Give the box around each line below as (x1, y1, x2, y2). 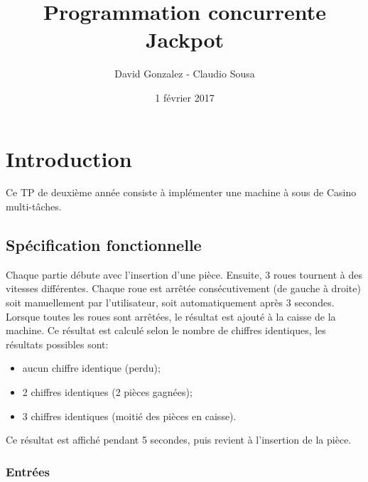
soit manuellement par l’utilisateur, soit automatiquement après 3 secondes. (6, 295, 335, 310)
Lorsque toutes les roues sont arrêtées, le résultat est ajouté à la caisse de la (6, 309, 336, 323)
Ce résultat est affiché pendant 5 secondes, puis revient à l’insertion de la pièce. (6, 432, 352, 447)
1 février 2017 (155, 90, 215, 105)
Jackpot (145, 25, 224, 54)
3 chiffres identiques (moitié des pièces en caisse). (22, 408, 237, 423)
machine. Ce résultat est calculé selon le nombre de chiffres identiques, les (6, 323, 326, 338)
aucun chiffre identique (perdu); (22, 360, 161, 375)
